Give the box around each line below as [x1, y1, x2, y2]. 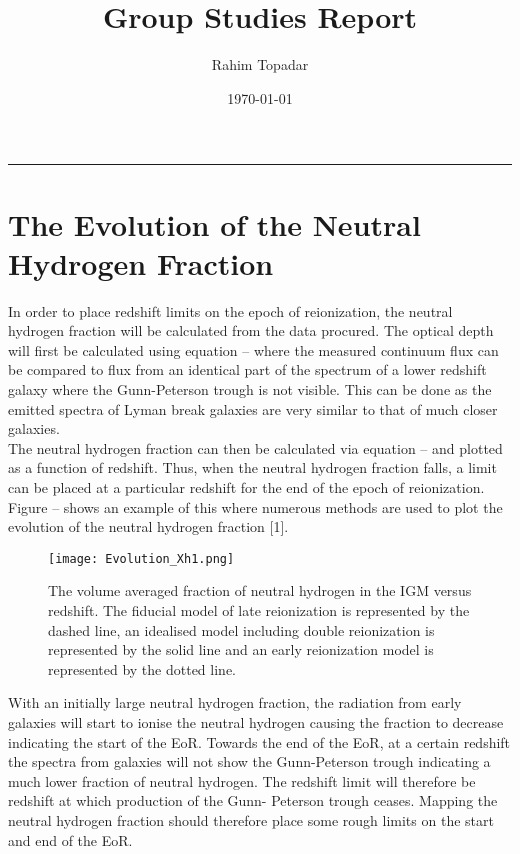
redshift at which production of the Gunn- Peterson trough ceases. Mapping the [8, 790, 498, 811]
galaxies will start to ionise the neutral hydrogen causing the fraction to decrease [8, 711, 504, 732]
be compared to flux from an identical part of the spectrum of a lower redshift [8, 359, 487, 380]
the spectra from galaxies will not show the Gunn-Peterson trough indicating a [8, 751, 491, 772]
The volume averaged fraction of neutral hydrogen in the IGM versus [48, 580, 472, 601]
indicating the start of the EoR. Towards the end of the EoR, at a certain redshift [8, 731, 511, 752]
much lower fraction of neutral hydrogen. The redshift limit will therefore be [8, 770, 476, 791]
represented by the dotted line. [48, 658, 236, 679]
